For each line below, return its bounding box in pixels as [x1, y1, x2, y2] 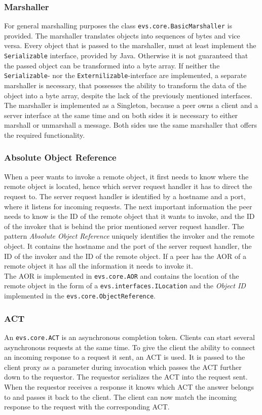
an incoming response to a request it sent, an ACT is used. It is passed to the [4, 352, 245, 362]
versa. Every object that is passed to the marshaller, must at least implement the [4, 40, 256, 51]
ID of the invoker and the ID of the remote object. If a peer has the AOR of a [4, 250, 246, 261]
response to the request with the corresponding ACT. [4, 401, 170, 412]
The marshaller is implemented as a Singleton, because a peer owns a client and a [4, 100, 258, 110]
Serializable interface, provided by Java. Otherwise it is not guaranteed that [4, 50, 248, 61]
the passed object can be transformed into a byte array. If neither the [4, 60, 220, 70]
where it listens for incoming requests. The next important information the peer [4, 201, 252, 211]
